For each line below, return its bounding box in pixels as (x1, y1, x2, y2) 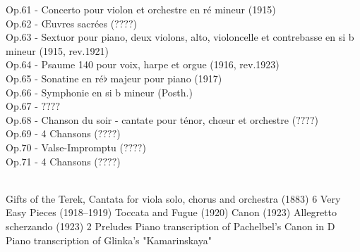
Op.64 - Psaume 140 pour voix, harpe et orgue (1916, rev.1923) (6, 57, 280, 72)
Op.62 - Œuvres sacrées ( (6, 15, 115, 30)
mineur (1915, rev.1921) (6, 43, 109, 58)
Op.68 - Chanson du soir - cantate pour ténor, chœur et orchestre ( (6, 112, 296, 127)
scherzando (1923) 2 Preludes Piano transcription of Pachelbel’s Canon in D (6, 218, 335, 233)
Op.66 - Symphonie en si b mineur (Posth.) (6, 84, 193, 99)
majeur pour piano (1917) (110, 70, 222, 85)
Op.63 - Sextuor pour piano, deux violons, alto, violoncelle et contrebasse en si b (6, 30, 354, 44)
